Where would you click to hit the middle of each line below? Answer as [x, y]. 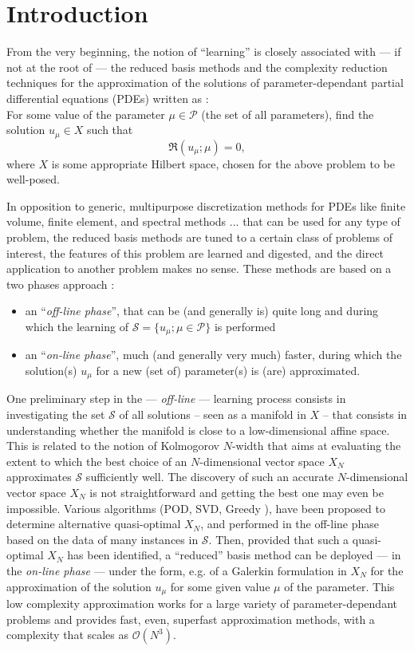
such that [110, 130]
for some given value [220, 586]
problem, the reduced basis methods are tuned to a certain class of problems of [200, 237]
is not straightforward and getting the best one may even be [237, 492]
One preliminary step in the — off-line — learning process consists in [176, 398]
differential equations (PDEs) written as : [108, 98]
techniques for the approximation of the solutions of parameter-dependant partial [205, 83]
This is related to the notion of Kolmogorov [113, 446]
